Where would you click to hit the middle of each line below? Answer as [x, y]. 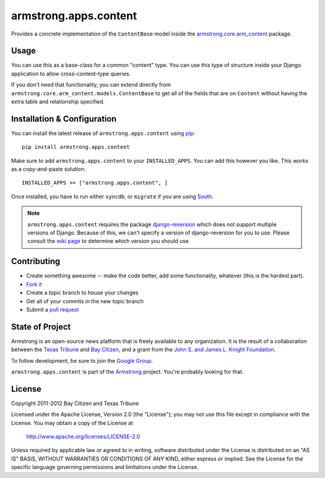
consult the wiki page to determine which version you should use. [109, 241]
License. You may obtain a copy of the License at [72, 423]
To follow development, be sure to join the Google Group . [82, 360]
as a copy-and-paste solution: [48, 169]
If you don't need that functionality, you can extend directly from [91, 85]
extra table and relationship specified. [58, 102]
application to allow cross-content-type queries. [71, 74]
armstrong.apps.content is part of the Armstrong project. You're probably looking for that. [127, 371]
